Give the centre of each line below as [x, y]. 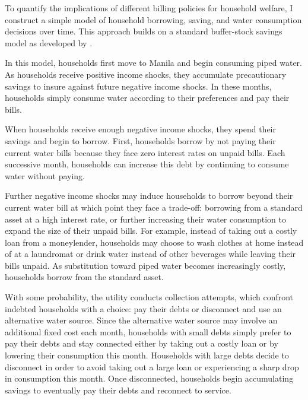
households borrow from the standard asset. [84, 277]
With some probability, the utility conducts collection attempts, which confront [149, 297]
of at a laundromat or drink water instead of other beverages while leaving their [150, 254]
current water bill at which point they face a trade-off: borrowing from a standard [154, 207]
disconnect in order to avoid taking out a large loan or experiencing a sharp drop [152, 366]
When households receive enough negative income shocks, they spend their [141, 129]
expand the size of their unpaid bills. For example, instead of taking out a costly [151, 231]
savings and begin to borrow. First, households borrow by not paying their [140, 140]
